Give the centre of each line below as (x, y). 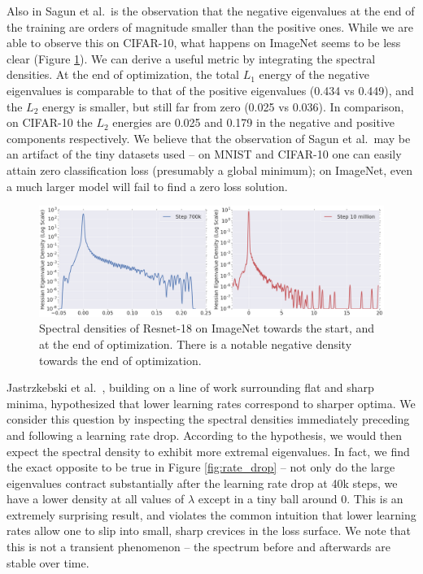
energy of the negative (314, 74)
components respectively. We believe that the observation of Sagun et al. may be (209, 138)
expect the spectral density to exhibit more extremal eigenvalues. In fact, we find (208, 451)
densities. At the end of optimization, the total (123, 74)
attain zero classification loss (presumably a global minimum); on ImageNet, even (209, 170)
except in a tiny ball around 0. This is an (301, 499)
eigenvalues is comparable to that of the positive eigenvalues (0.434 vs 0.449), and (210, 90)
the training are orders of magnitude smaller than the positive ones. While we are (210, 26)
